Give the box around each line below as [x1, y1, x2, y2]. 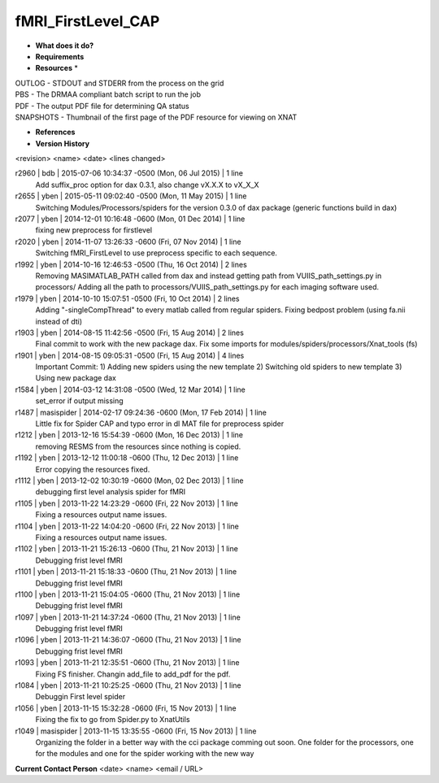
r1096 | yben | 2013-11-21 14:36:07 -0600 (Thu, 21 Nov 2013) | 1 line [15, 635, 241, 645]
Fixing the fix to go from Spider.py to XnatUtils [35, 715, 190, 724]
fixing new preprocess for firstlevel [35, 225, 153, 235]
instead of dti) [35, 316, 83, 326]
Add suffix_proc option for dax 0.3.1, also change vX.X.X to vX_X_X [35, 180, 259, 189]
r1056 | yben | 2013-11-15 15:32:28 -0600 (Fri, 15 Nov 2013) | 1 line [15, 703, 237, 713]
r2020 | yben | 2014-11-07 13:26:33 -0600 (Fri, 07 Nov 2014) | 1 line [15, 237, 241, 246]
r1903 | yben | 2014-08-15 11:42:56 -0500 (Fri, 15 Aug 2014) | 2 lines [15, 328, 244, 337]
